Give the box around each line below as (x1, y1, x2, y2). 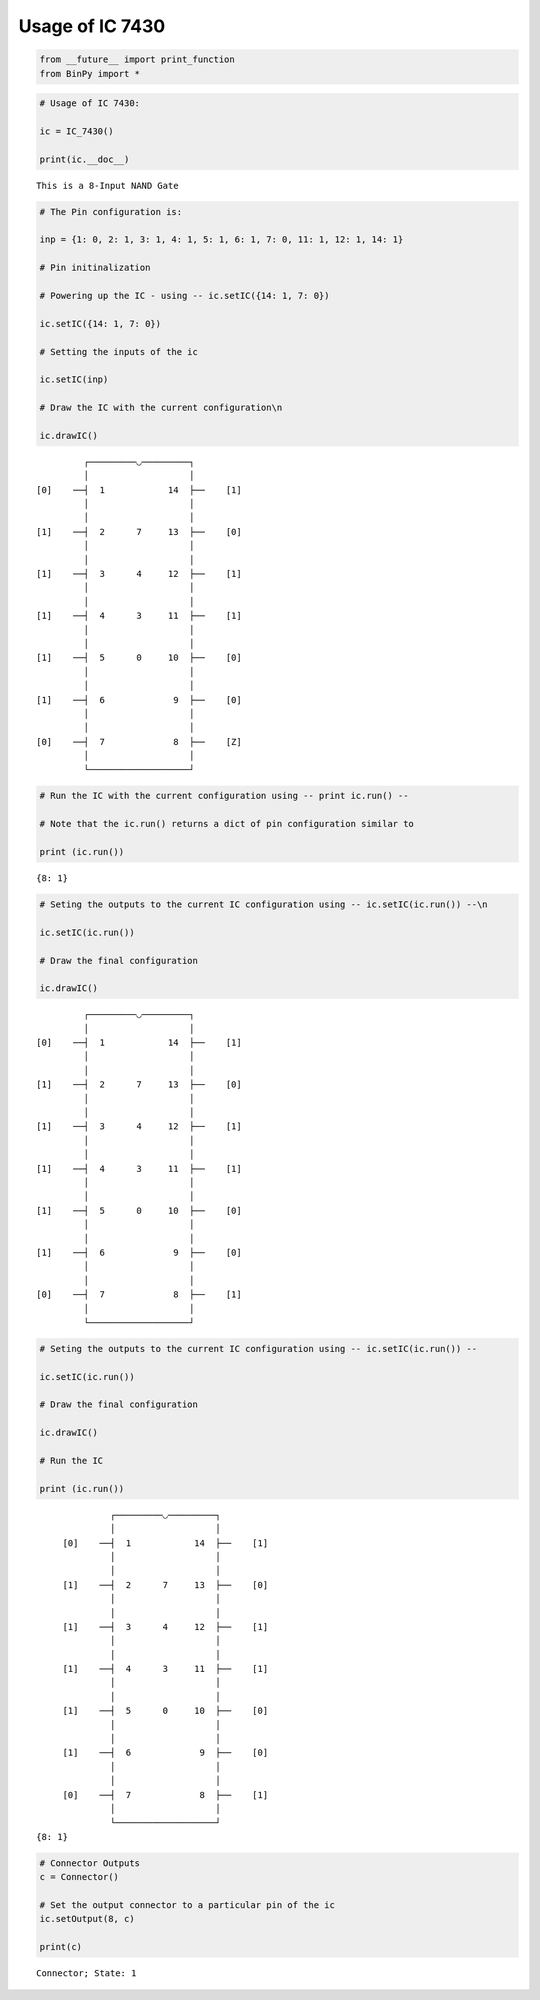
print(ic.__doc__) (39, 153, 130, 165)
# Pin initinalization (39, 262, 151, 274)
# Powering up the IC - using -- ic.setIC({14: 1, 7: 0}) (39, 290, 330, 301)
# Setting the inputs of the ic (39, 346, 199, 357)
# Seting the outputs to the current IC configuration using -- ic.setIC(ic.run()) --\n (39, 898, 489, 910)
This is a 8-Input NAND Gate (36, 180, 179, 191)
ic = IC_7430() (39, 125, 114, 137)
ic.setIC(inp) (39, 374, 109, 385)
